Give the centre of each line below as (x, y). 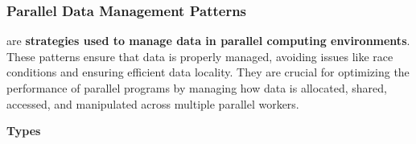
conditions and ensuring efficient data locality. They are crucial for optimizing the (208, 72)
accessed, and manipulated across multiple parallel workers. (153, 103)
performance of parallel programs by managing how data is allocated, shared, (197, 88)
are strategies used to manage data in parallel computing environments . (208, 41)
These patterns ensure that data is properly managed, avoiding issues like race (200, 56)
